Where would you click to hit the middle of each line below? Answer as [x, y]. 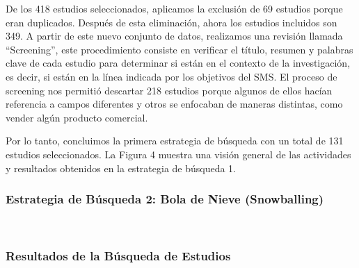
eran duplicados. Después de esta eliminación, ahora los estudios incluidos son [171, 22]
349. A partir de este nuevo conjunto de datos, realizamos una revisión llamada [174, 36]
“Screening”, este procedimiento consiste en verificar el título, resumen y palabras [179, 49]
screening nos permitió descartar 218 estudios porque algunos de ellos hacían [169, 90]
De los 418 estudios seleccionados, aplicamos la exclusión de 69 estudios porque [174, 8]
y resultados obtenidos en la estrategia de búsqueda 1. [121, 168]
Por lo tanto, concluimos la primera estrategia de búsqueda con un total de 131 [175, 141]
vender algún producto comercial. [77, 117]
